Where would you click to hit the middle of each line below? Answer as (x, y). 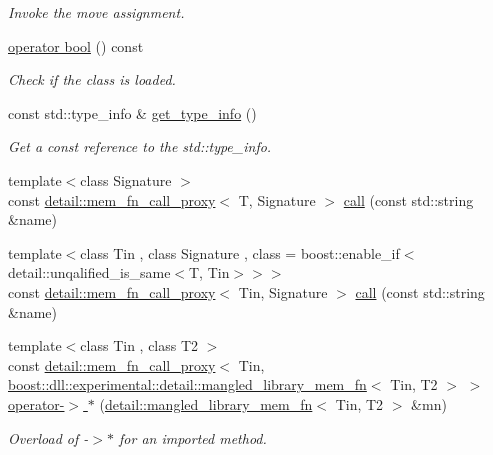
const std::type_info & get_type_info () (132, 112)
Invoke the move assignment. (96, 12)
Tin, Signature (283, 291)
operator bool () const (76, 45)
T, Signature (277, 199)
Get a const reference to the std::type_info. (140, 146)
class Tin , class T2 (139, 345)
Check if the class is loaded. (92, 79)
